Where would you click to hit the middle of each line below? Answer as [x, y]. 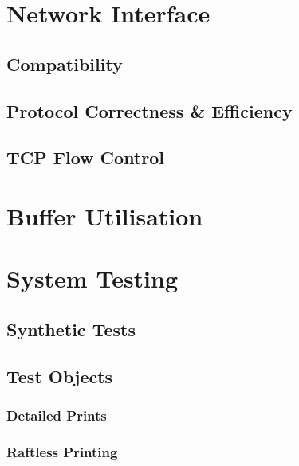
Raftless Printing [62, 451]
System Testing [92, 278]
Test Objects [60, 376]
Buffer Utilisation [105, 215]
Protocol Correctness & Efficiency [149, 110]
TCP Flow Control [85, 157]
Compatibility [65, 63]
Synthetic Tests [71, 329]
